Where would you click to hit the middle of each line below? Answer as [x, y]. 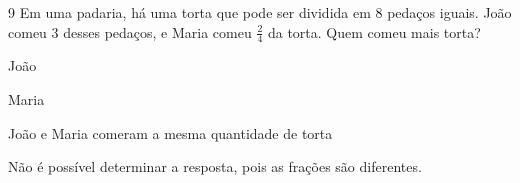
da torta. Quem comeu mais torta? [374, 31]
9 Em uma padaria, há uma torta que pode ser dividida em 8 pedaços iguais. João [260, 12]
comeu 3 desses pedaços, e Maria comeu [130, 31]
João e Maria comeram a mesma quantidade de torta [170, 132]
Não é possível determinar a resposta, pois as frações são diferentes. [215, 166]
